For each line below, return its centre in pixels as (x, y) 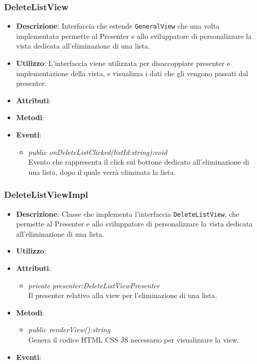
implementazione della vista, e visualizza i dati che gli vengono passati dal (132, 73)
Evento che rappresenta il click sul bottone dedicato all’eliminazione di (139, 162)
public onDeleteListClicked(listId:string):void (98, 152)
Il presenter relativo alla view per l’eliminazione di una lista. (123, 295)
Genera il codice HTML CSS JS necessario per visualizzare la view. (134, 340)
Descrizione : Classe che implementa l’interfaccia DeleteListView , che (128, 213)
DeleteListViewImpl (46, 195)
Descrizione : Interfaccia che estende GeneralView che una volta (118, 26)
